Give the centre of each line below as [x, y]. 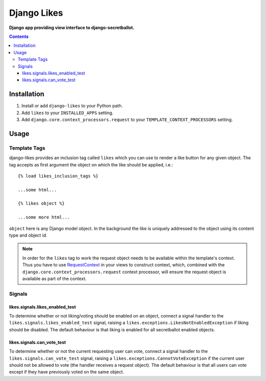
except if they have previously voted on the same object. [66, 372]
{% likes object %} [41, 204]
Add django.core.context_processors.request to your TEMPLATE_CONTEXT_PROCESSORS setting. [127, 119]
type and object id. [28, 235]
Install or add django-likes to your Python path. [72, 106]
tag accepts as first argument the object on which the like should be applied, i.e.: [91, 164]
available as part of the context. [54, 279]
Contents [19, 36]
